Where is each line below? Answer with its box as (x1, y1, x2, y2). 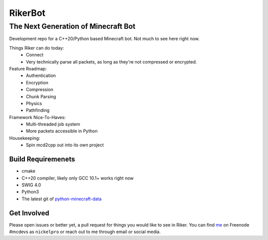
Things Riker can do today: (9, 45, 65, 51)
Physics (26, 100, 42, 106)
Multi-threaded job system (26, 121, 80, 127)
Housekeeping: (9, 135, 41, 141)
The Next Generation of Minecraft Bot (9, 22, 136, 31)
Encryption (26, 79, 49, 85)
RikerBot (9, 7, 46, 18)
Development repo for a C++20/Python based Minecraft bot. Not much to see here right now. (9, 36, 200, 42)
